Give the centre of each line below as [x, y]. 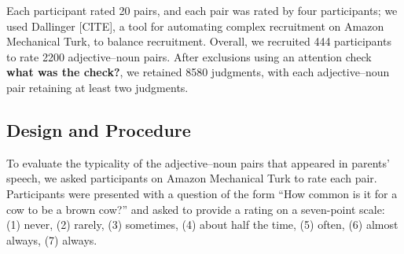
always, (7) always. [52, 239]
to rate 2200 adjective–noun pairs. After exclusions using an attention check [189, 56]
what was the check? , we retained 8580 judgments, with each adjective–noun [198, 72]
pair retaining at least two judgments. [97, 87]
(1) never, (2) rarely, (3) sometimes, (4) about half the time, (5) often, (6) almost [202, 225]
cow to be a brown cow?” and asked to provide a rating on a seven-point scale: [196, 209]
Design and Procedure [99, 129]
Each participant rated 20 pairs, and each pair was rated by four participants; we [202, 10]
